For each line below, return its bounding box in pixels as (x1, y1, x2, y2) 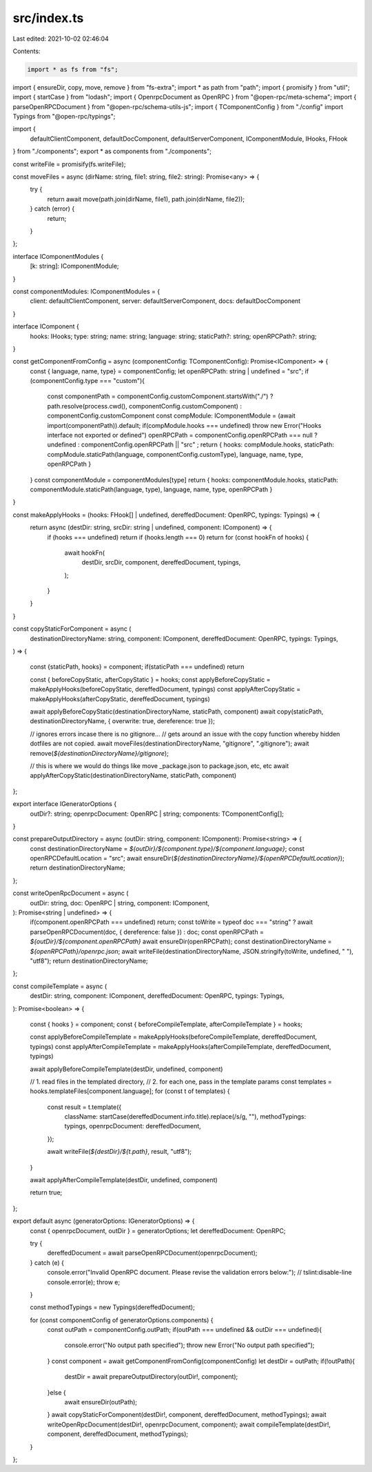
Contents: (12, 47, 41, 55)
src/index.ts (12, 10, 84, 26)
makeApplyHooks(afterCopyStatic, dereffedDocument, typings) (30, 694, 210, 703)
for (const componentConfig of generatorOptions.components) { (30, 1315, 214, 1324)
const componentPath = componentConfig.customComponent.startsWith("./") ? (47, 392, 273, 400)
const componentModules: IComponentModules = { (12, 287, 161, 295)
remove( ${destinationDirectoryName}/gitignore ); (30, 749, 169, 757)
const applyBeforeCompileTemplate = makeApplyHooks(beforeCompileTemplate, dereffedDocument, (30, 1032, 317, 1041)
